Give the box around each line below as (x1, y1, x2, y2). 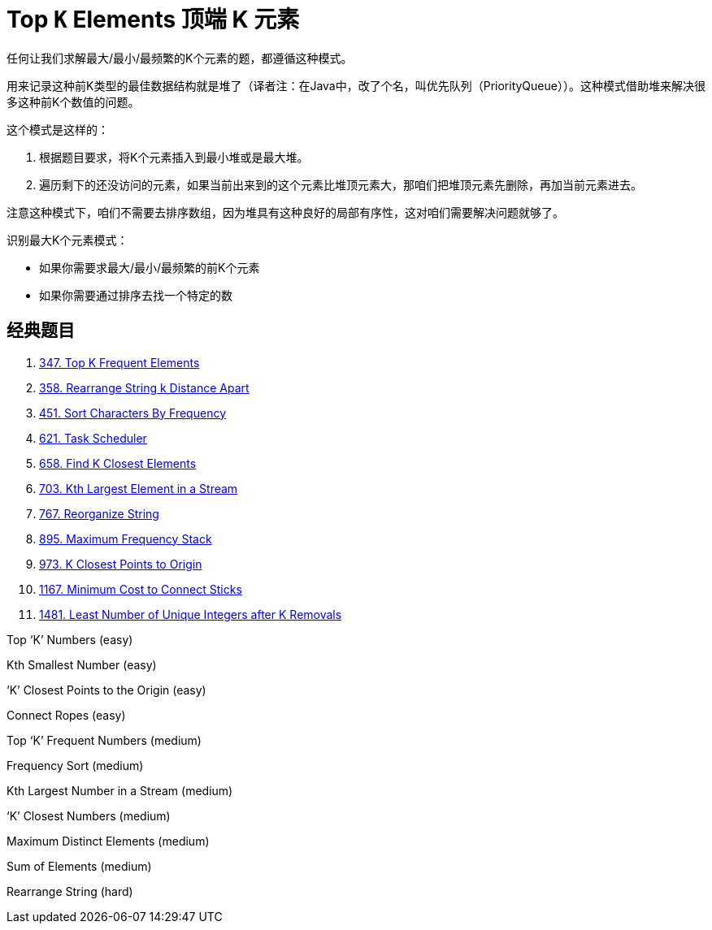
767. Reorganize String (39, 506, 159, 521)
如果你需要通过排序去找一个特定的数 (39, 288, 232, 302)
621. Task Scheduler (39, 430, 147, 445)
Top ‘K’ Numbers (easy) (7, 632, 133, 647)
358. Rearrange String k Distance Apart (39, 380, 250, 395)
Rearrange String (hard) (7, 884, 133, 898)
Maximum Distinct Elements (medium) (7, 833, 210, 848)
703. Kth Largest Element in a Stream (39, 481, 238, 495)
